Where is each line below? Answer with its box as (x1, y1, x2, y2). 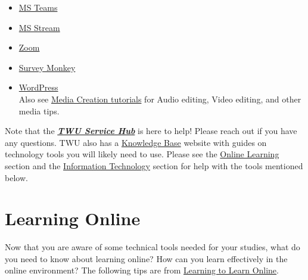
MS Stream (18, 21, 60, 33)
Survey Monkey (18, 61, 76, 73)
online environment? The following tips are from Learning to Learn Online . (5, 264, 279, 276)
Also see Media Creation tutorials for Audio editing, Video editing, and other (18, 92, 301, 105)
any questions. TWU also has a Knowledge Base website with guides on (5, 136, 267, 148)
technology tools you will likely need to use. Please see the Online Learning (5, 148, 279, 160)
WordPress (18, 81, 58, 94)
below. (5, 171, 28, 183)
